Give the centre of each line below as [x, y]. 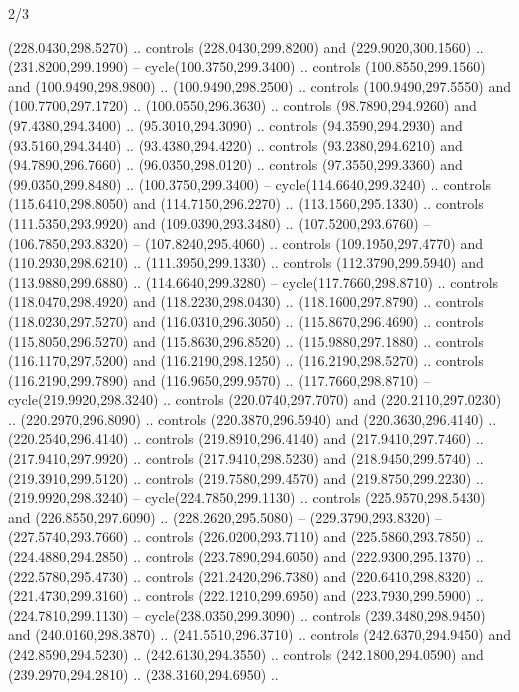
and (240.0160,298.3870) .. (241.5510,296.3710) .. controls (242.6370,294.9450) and [259, 634]
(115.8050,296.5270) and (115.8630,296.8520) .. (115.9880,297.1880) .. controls [246, 340]
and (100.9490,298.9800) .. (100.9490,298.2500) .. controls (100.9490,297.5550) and [259, 85]
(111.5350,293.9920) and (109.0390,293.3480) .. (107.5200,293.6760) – [219, 222]
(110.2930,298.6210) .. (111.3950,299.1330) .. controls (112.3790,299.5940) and [246, 262]
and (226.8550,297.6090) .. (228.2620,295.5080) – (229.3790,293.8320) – [225, 516]
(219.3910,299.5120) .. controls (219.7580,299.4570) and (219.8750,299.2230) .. [246, 477]
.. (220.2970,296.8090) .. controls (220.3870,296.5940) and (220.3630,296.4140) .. [252, 418]
